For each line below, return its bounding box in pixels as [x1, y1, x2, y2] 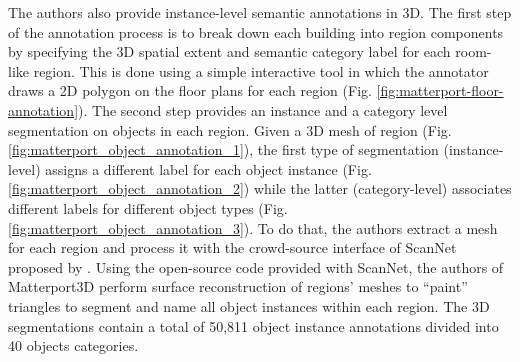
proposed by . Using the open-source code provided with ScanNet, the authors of [8, 256, 504, 277]
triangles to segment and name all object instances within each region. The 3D [8, 295, 490, 316]
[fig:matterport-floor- [376, 80, 504, 101]
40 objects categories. [8, 335, 139, 356]
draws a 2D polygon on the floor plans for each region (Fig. [8, 80, 372, 101]
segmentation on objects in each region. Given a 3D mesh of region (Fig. [8, 119, 452, 140]
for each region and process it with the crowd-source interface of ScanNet [8, 237, 457, 258]
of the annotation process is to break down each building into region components [8, 21, 504, 42]
